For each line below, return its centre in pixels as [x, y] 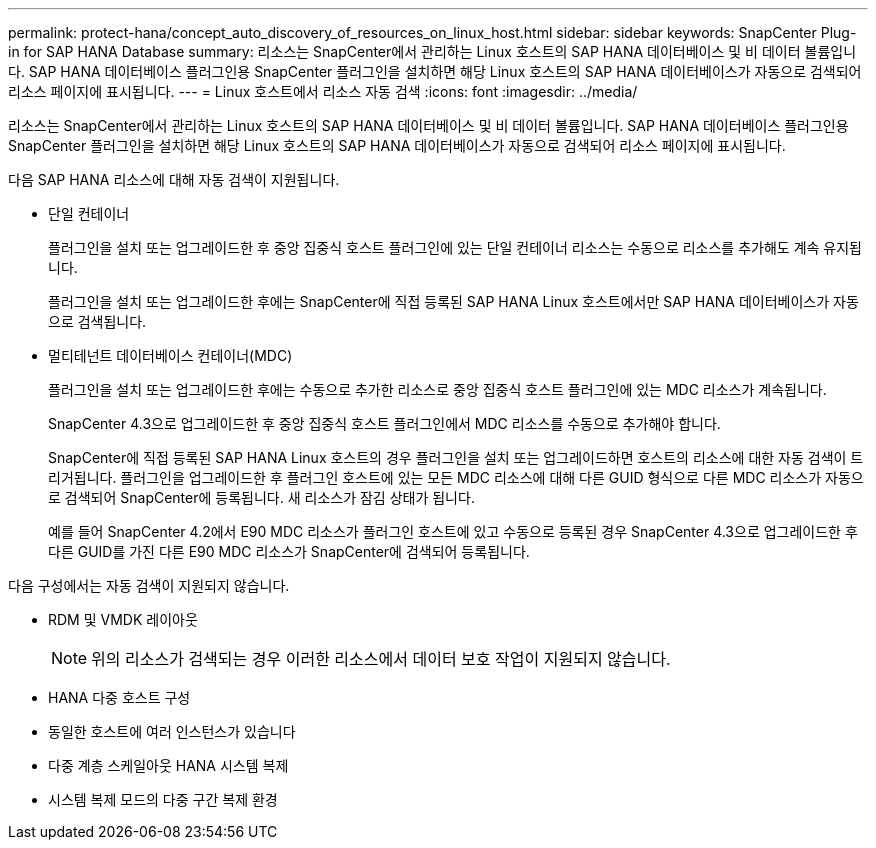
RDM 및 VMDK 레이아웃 [123, 619]
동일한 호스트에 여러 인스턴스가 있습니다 [172, 731]
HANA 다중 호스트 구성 [119, 697]
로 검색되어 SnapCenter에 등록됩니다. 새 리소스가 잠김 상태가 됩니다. [261, 497]
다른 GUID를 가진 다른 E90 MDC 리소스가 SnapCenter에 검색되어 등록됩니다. [289, 551]
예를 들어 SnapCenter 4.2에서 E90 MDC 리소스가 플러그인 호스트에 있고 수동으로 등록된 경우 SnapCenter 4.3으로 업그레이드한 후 [453, 531]
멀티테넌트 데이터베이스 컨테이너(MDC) [170, 355]
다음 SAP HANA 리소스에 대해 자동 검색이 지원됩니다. [174, 179]
